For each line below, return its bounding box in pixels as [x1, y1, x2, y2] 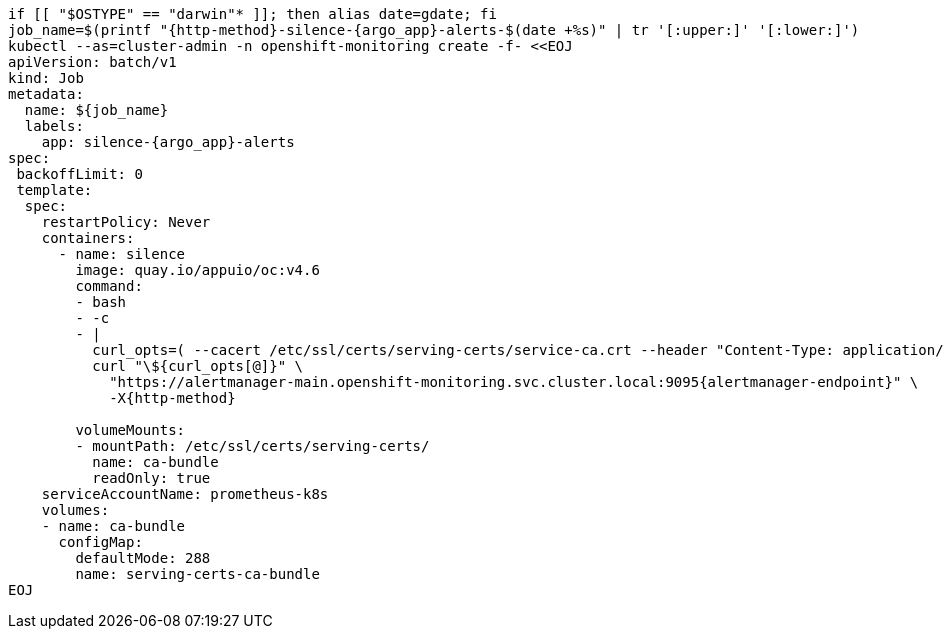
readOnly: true [92, 470, 211, 486]
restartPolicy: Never [41, 214, 211, 230]
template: [16, 182, 93, 198]
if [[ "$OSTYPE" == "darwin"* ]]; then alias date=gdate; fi [8, 6, 497, 22]
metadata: [8, 86, 84, 102]
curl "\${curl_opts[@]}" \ [92, 358, 304, 374]
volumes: [41, 502, 110, 518]
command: [75, 278, 143, 294]
